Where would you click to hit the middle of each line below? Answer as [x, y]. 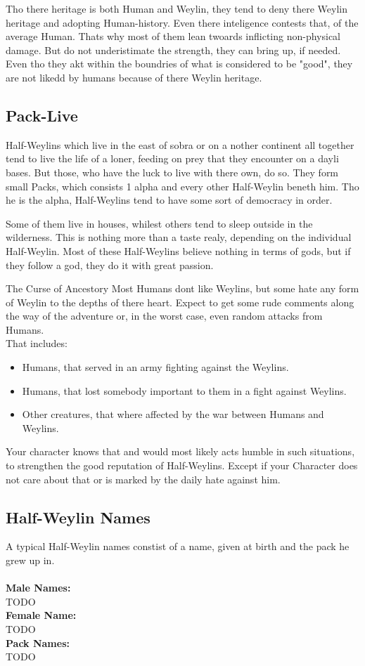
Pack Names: [38, 642]
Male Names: [38, 588]
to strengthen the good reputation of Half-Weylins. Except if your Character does [182, 465]
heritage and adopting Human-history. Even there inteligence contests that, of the [182, 22]
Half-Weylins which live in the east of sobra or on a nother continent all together [180, 144]
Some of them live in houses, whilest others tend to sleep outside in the [159, 223]
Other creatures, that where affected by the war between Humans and [173, 414]
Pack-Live [42, 115]
